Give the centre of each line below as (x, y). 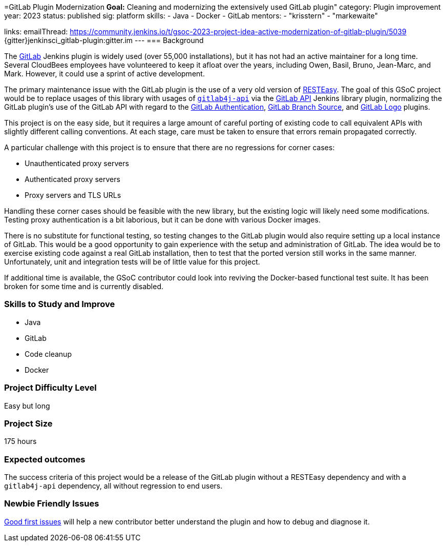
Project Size (28, 423)
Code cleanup (48, 354)
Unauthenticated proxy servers (77, 163)
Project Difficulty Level (50, 388)
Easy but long (27, 406)
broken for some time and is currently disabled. (84, 286)
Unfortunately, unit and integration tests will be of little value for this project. (132, 262)
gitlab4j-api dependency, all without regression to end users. (113, 486)
